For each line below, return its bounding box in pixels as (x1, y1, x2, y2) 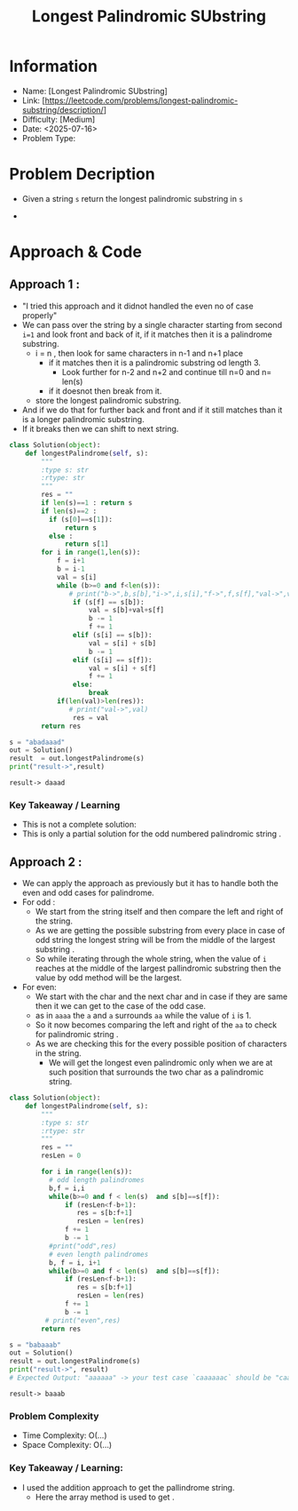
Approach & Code (9, 242, 142, 262)
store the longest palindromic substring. (35, 395, 182, 405)
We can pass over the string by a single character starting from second (21, 319, 282, 330)
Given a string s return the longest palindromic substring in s (21, 193, 244, 204)
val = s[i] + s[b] (88, 638, 157, 648)
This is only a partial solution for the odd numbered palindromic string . (21, 828, 282, 839)
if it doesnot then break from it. (48, 385, 162, 396)
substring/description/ (21, 104, 104, 115)
